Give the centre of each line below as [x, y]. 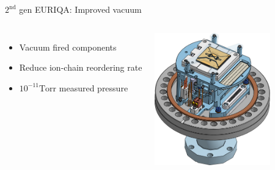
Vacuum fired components [68, 47]
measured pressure [94, 87]
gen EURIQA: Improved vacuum [80, 9]
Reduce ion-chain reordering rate [81, 67]
